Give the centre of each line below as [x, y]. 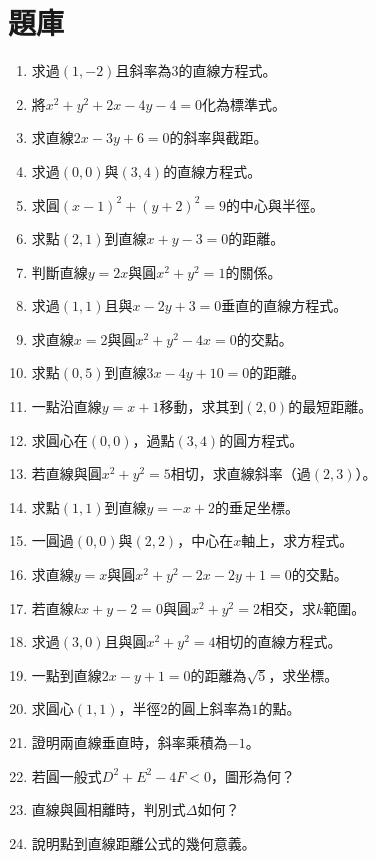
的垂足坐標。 [257, 506]
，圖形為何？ [253, 775]
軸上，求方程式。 [297, 540]
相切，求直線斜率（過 [240, 473]
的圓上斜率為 [209, 708]
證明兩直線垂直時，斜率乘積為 [129, 742]
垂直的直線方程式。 [284, 305]
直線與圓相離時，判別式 [108, 809]
